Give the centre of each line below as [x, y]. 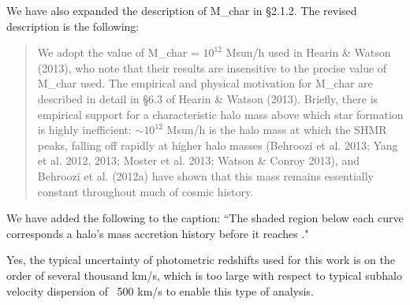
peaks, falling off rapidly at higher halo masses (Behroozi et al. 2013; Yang [218, 145]
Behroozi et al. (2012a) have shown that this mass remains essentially [205, 175]
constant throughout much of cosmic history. [145, 191]
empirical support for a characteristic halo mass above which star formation [220, 114]
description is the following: [73, 26]
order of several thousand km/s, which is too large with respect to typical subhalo [204, 275]
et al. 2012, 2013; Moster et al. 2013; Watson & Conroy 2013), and [198, 160]
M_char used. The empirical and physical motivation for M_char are [205, 83]
